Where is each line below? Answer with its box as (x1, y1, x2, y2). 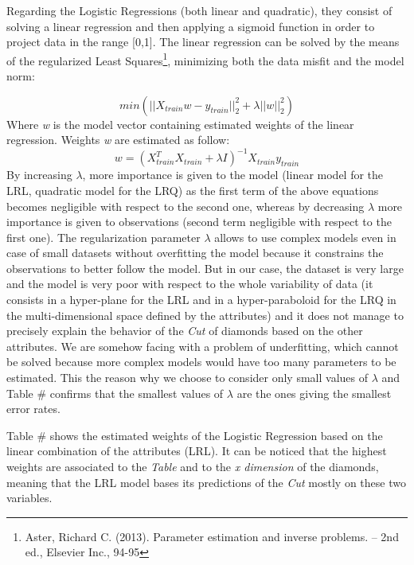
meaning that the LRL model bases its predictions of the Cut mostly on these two (6, 473, 406, 490)
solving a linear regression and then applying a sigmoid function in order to (6, 18, 375, 34)
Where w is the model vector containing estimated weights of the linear (6, 115, 354, 132)
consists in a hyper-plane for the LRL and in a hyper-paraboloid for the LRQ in (6, 291, 396, 308)
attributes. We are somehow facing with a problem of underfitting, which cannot (6, 337, 399, 354)
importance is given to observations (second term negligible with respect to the (6, 213, 392, 230)
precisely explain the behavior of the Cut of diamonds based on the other (6, 322, 363, 339)
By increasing (6, 166, 72, 183)
